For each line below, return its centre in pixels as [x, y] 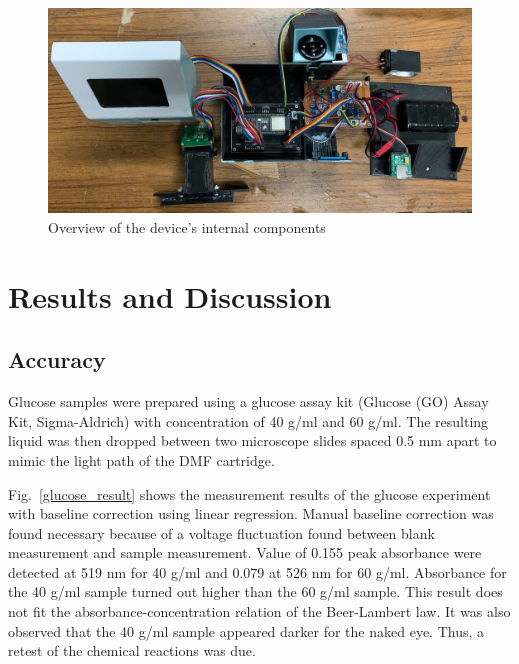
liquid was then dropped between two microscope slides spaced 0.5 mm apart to [252, 440]
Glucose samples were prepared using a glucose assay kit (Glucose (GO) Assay [248, 401]
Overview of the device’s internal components [187, 226]
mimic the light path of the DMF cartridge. [141, 459]
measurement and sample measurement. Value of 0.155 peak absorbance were [245, 552]
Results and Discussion [170, 295]
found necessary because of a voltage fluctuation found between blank [221, 532]
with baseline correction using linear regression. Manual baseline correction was [251, 513]
